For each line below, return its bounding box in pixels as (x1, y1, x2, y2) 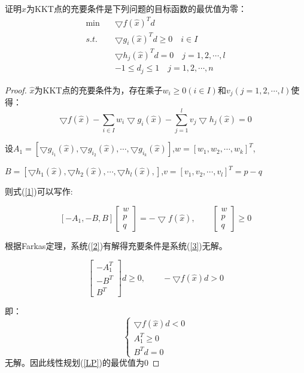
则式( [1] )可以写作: (5, 185, 73, 198)
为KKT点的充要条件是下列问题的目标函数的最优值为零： (26, 2, 247, 14)
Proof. (5, 83, 27, 96)
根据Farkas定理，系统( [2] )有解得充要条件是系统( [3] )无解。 (5, 239, 227, 251)
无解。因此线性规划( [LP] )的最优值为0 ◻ (5, 356, 160, 368)
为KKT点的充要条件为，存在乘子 (34, 83, 163, 96)
